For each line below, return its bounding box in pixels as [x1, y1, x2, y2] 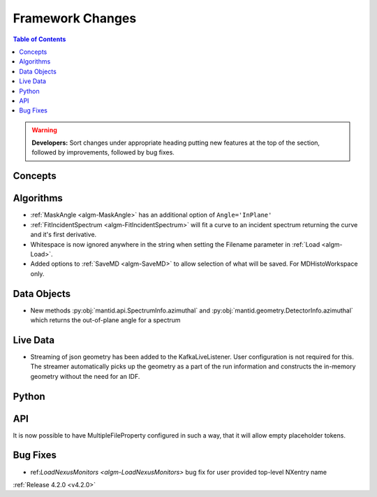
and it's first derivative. [30, 231, 97, 239]
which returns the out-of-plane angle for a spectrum [30, 316, 181, 324]
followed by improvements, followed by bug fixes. [31, 148, 175, 157]
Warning [31, 126, 57, 134]
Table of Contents [13, 35, 66, 43]
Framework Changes [13, 10, 137, 26]
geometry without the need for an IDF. [30, 372, 140, 380]
